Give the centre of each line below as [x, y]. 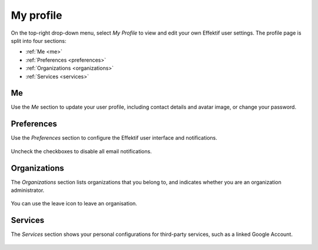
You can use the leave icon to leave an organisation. [74, 204]
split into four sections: [39, 40]
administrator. [28, 190]
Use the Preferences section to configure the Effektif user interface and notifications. [114, 138]
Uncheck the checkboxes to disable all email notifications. [82, 151]
